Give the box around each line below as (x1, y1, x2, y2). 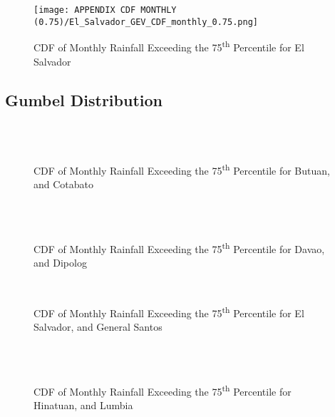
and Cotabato (33, 176, 94, 191)
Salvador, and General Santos (33, 319, 163, 334)
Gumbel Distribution (5, 88, 163, 110)
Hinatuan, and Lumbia (33, 398, 133, 413)
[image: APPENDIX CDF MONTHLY (33, 5, 177, 15)
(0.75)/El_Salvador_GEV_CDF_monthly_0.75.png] (33, 16, 258, 27)
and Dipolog (33, 254, 87, 269)
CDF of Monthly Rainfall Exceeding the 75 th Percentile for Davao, (33, 239, 325, 256)
